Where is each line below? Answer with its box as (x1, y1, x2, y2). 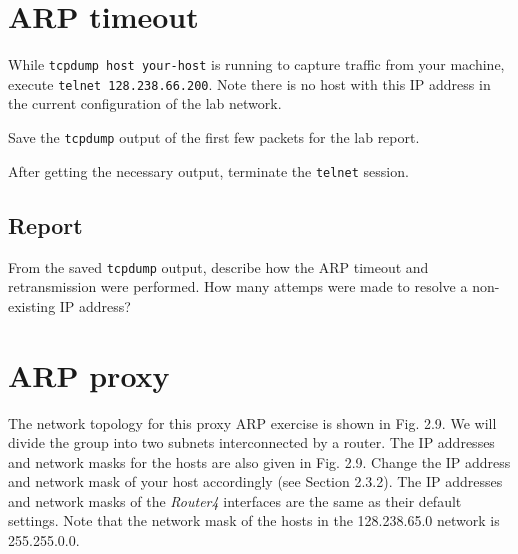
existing (8, 295, 56, 316)
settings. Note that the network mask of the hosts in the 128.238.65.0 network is (8, 510, 500, 531)
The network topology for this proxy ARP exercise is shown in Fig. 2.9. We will (8, 412, 497, 433)
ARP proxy (8, 354, 170, 395)
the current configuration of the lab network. (8, 93, 282, 114)
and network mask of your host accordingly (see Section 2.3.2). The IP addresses (8, 471, 503, 492)
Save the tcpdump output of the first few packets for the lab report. (8, 127, 420, 148)
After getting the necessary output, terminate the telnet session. (8, 160, 409, 181)
